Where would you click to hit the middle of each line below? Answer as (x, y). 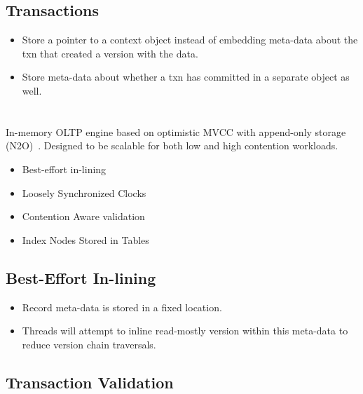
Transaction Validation (90, 382)
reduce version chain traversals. (89, 344)
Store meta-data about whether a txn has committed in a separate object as (186, 77)
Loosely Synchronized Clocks (84, 192)
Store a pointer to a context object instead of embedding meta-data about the (190, 40)
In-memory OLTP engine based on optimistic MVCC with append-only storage (176, 131)
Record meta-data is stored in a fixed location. (122, 307)
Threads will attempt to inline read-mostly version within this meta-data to (185, 331)
